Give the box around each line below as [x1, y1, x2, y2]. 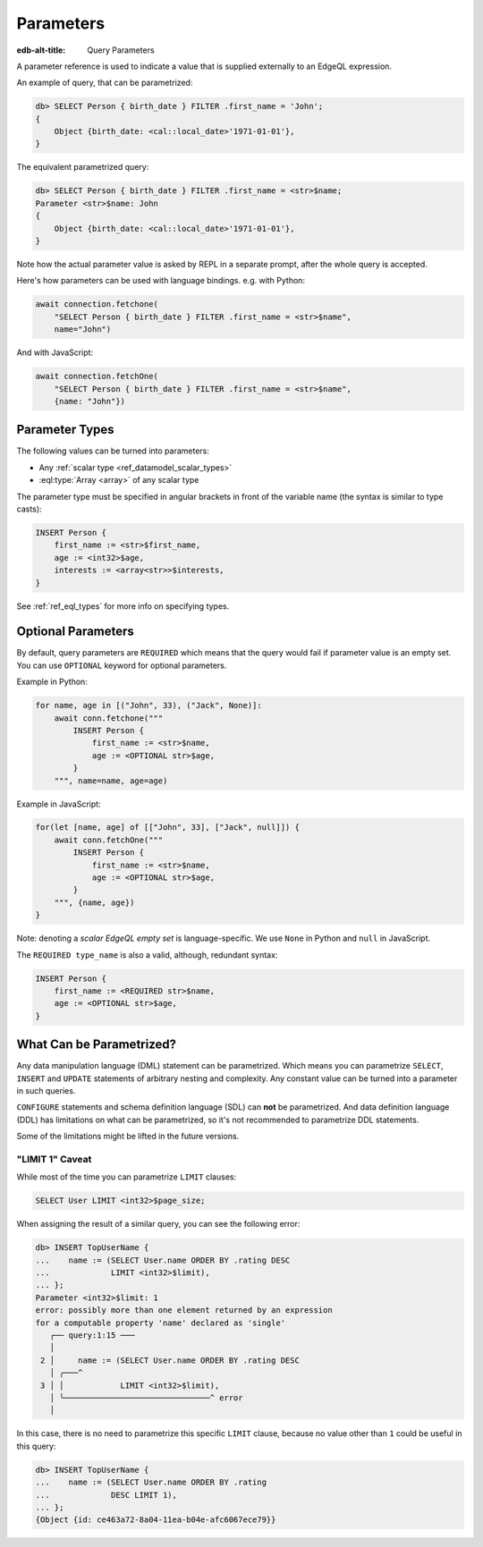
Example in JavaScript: [16, 799, 102, 809]
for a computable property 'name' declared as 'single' [35, 1317, 286, 1328]
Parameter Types [16, 422, 115, 437]
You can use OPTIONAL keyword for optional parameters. [16, 660, 227, 671]
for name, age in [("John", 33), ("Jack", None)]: [35, 700, 263, 711]
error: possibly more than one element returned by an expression [35, 1306, 333, 1315]
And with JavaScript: [16, 347, 94, 358]
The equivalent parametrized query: [16, 162, 149, 173]
